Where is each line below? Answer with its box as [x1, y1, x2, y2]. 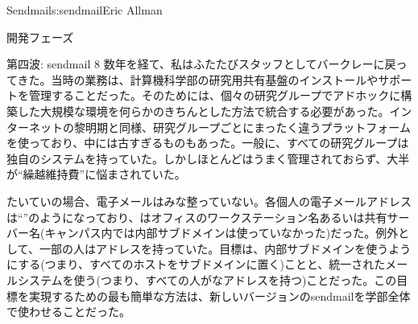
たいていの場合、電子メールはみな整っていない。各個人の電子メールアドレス [6, 192, 412, 209]
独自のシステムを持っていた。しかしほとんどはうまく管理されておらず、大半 [6, 150, 410, 166]
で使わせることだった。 [6, 303, 130, 320]
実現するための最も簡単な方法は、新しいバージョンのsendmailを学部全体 [28, 287, 411, 304]
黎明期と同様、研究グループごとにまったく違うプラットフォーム [73, 118, 411, 135]
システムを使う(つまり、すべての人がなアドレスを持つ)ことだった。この [17, 271, 397, 288]
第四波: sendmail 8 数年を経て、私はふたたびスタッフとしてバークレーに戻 [6, 55, 396, 72]
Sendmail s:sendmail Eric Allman [6, 2, 163, 18]
